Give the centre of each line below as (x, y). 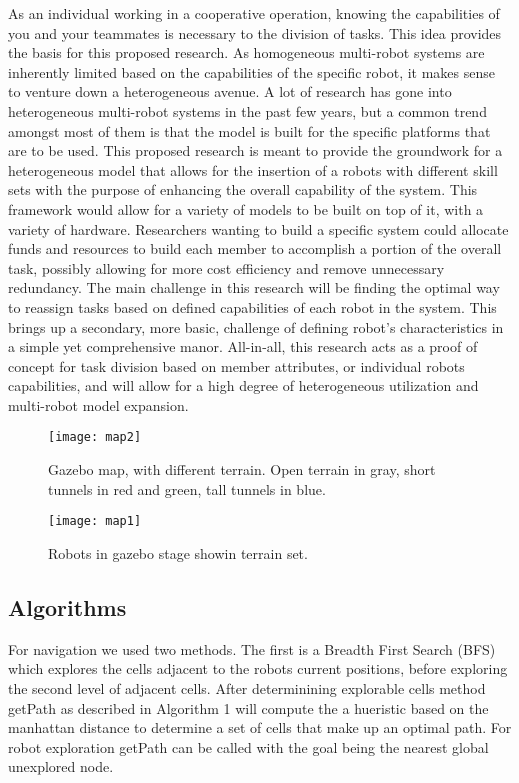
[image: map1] (95, 521)
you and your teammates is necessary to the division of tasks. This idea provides (255, 32)
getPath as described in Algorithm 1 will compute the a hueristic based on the (248, 707)
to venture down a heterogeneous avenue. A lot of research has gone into (230, 91)
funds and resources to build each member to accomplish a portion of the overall (255, 248)
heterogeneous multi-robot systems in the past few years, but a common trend (247, 110)
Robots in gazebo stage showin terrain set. (178, 552)
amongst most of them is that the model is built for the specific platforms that (249, 130)
